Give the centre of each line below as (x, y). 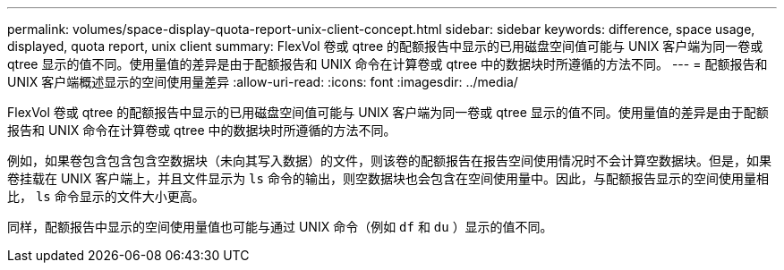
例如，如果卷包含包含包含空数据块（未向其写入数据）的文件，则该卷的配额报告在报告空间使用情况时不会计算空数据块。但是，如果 (389, 160)
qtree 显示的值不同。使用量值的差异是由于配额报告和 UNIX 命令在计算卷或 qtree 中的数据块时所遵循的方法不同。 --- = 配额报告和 (388, 64)
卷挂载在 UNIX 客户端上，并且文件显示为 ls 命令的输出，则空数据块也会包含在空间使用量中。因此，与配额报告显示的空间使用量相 (388, 178)
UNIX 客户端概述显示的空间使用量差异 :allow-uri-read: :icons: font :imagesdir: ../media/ (263, 82)
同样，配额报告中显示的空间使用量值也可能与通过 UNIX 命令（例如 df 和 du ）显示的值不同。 (280, 227)
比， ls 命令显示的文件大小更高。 (106, 196)
